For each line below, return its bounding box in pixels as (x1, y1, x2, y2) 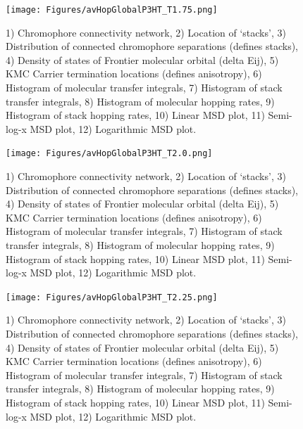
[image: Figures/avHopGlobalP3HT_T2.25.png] (6, 292, 218, 302)
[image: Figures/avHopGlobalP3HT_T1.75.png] (6, 5, 218, 15)
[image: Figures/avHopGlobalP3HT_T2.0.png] (6, 148, 213, 159)
